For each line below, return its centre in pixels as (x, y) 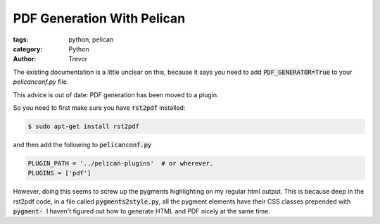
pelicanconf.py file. (41, 82)
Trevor (78, 59)
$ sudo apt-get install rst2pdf (84, 126)
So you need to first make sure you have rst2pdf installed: (99, 107)
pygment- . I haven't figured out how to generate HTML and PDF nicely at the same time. (141, 211)
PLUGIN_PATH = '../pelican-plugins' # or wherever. (121, 163)
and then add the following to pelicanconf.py (82, 144)
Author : (25, 59)
